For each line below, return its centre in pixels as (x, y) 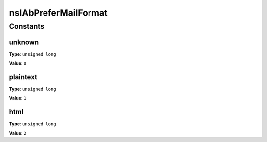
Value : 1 (18, 98)
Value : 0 (18, 63)
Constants (27, 26)
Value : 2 (18, 133)
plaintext (23, 77)
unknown (24, 42)
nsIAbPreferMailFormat (59, 13)
